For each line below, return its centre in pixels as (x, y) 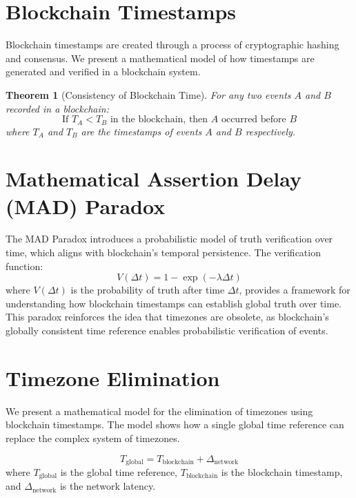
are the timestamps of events (141, 131)
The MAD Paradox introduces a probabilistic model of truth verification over (169, 239)
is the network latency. (108, 486)
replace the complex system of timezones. (93, 438)
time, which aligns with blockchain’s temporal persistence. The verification (163, 252)
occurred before (254, 120)
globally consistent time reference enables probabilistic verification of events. (167, 331)
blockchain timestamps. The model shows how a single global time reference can (175, 424)
